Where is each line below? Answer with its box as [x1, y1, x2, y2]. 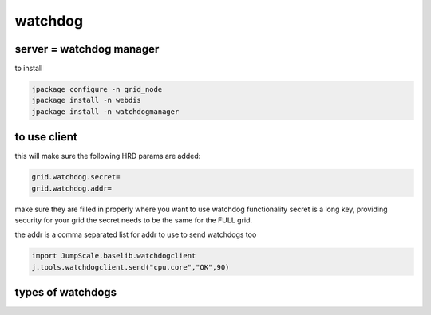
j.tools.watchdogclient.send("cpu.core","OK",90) [31, 262, 230, 271]
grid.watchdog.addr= [31, 183, 112, 193]
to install [14, 64, 43, 73]
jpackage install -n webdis [31, 96, 141, 105]
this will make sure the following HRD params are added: [14, 152, 201, 161]
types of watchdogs [14, 285, 117, 299]
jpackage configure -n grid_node [31, 85, 163, 94]
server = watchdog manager [14, 42, 160, 56]
